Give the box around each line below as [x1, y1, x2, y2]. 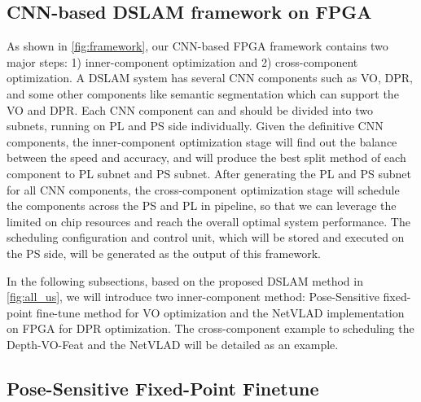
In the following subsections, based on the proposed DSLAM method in [7, 272, 363, 289]
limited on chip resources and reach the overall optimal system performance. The [7, 212, 410, 229]
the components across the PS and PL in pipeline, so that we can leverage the [7, 197, 397, 214]
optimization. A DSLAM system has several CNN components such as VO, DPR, [7, 69, 413, 86]
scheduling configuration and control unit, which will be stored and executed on [7, 229, 405, 246]
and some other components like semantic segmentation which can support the [7, 85, 399, 102]
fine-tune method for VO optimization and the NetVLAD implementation [36, 304, 405, 321]
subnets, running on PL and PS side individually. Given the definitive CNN [7, 117, 384, 134]
